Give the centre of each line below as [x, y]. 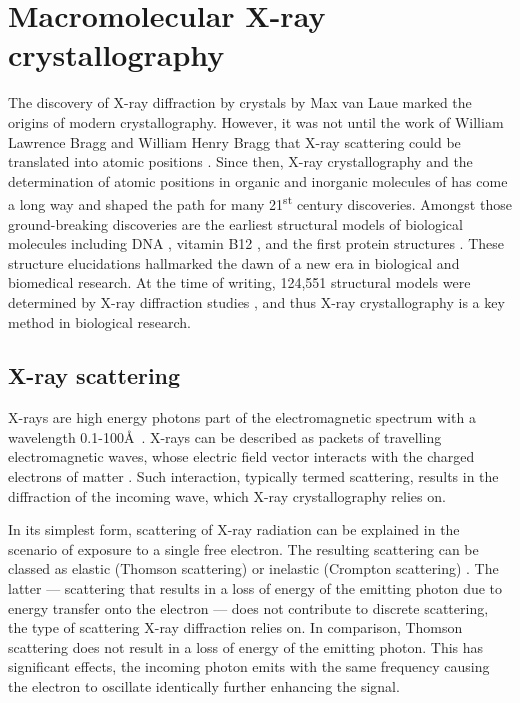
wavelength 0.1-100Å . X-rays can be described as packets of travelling [225, 436]
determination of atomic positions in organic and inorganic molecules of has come [258, 180]
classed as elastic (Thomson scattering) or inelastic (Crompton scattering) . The [253, 568]
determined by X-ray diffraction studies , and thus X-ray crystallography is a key [256, 301]
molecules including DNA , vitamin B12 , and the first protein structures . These [256, 243]
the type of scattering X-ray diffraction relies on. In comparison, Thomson [235, 627]
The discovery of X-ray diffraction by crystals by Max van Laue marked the [240, 102]
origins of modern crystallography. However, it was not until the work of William [256, 121]
